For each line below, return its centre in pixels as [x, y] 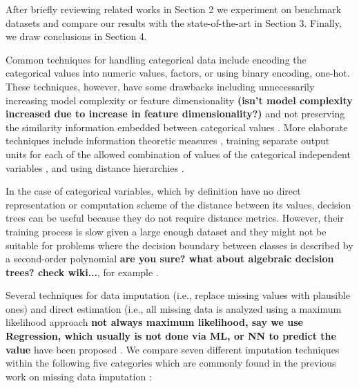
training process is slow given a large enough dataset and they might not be [166, 231]
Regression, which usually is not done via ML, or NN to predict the [171, 336]
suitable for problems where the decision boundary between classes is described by [179, 245]
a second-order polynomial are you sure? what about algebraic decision [170, 259]
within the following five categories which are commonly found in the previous [171, 363]
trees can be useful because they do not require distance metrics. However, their [175, 218]
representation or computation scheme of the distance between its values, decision [178, 204]
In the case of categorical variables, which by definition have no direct [153, 191]
